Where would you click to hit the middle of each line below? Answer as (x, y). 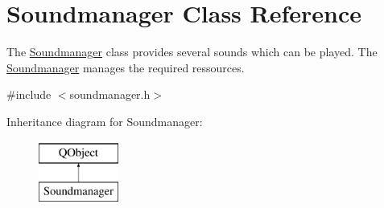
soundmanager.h (110, 94)
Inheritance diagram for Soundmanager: (105, 121)
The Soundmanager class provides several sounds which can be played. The (192, 52)
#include (29, 94)
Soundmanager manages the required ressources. (126, 67)
